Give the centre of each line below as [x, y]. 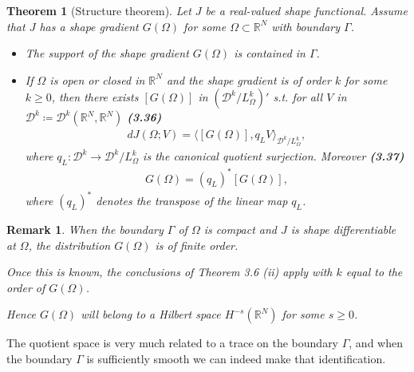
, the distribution [69, 245]
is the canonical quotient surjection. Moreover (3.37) [274, 156]
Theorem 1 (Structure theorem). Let [99, 10]
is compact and [240, 230]
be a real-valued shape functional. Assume [306, 10]
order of [26, 287]
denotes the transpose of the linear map [192, 201]
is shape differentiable [343, 230]
